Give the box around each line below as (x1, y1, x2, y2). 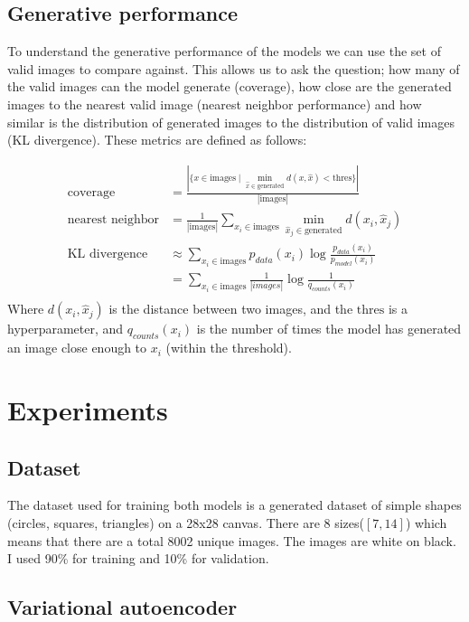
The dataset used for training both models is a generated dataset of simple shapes (7, 495, 462, 514)
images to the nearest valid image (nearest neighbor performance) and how (7, 94, 422, 113)
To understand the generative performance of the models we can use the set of (7, 42, 441, 61)
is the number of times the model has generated (196, 319, 462, 338)
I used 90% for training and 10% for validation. (7, 549, 269, 568)
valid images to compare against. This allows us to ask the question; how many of (7, 59, 460, 78)
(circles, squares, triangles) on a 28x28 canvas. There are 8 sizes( (7, 514, 364, 532)
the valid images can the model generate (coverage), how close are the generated (7, 77, 452, 96)
